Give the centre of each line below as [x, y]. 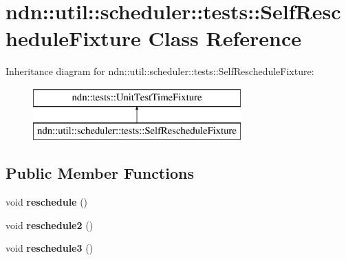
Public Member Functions [100, 173]
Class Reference [225, 38]
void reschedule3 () [50, 248]
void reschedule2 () [50, 225]
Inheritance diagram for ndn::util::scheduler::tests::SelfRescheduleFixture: [160, 71]
